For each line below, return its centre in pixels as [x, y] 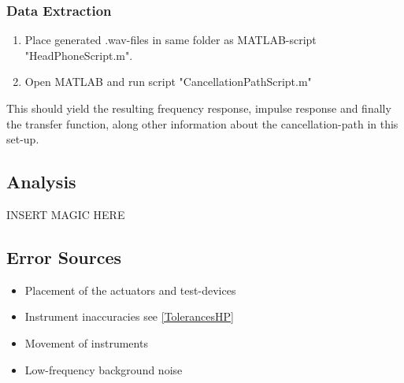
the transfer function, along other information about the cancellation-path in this [202, 123]
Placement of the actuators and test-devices [130, 290]
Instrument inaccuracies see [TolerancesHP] [129, 316]
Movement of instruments [86, 342]
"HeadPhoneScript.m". [79, 55]
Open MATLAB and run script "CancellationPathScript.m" [168, 82]
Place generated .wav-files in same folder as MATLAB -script [170, 40]
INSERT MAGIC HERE [66, 214]
